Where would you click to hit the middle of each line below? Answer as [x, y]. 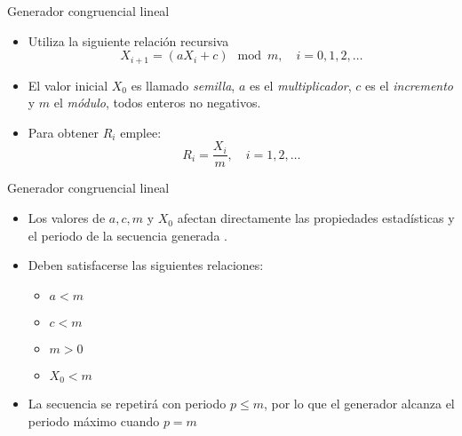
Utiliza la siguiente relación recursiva [128, 40]
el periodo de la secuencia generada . [127, 235]
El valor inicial [68, 85]
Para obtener [64, 132]
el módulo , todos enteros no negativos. [157, 103]
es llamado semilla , [183, 85]
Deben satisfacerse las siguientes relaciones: [146, 265]
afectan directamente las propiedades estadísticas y [316, 218]
